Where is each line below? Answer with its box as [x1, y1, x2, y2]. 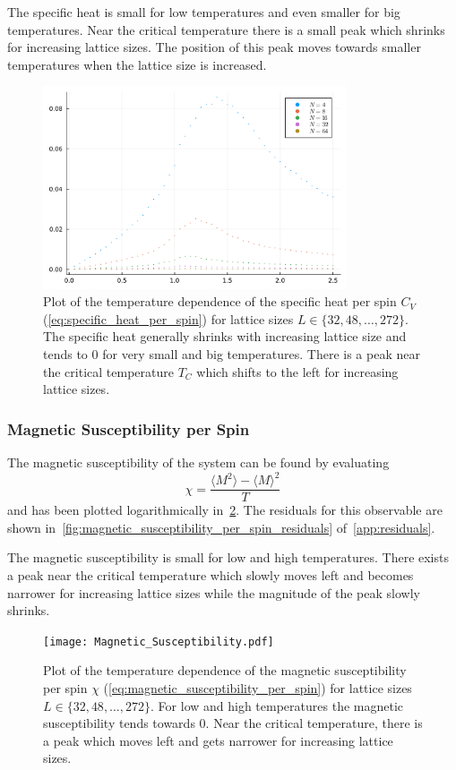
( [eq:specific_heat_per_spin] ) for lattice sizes [43, 309, 294, 328]
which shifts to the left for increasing [196, 362, 399, 381]
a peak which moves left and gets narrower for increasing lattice [43, 731, 393, 749]
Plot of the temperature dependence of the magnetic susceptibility [43, 661, 407, 680]
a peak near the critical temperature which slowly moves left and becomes [7, 565, 414, 584]
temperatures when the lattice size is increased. [7, 55, 267, 73]
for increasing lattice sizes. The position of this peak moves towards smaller [7, 38, 421, 56]
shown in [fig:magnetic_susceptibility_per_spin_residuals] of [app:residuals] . [7, 518, 435, 536]
